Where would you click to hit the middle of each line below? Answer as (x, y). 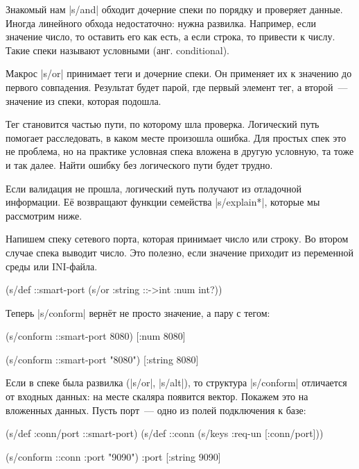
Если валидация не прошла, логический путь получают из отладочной (154, 188)
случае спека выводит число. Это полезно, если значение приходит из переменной (179, 252)
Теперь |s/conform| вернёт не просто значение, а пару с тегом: (138, 312)
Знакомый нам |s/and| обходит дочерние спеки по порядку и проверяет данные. (174, 9)
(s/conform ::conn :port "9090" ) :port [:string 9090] (113, 456)
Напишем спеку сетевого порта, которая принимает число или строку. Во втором (177, 239)
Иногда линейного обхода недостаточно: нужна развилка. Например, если (161, 23)
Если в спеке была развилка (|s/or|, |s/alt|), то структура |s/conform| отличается (176, 382)
